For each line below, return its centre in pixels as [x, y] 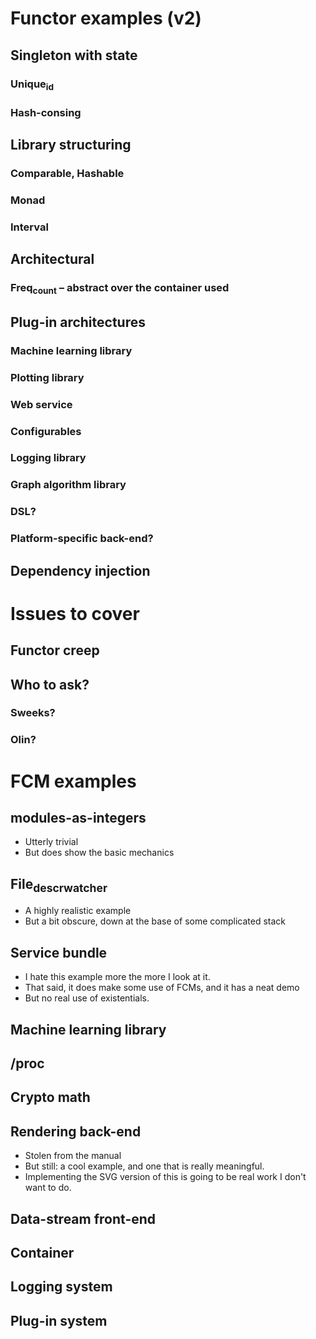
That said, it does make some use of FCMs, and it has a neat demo [162, 988]
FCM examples [73, 781]
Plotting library [47, 377]
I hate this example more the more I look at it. [117, 977]
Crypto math [50, 1097]
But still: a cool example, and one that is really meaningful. [144, 1166]
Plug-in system [59, 1320]
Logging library [48, 458]
